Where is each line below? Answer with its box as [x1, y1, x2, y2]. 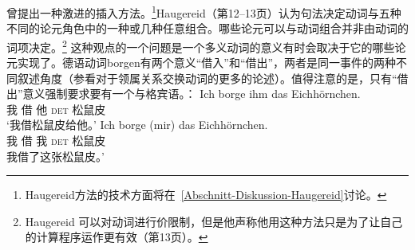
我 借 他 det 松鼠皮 [6, 100, 106, 117]
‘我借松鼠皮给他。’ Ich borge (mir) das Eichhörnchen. [6, 116, 268, 133]
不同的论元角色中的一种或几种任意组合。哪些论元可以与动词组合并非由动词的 [6, 20, 409, 37]
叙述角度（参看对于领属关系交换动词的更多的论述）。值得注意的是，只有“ [17, 69, 397, 86]
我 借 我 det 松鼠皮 [6, 132, 106, 149]
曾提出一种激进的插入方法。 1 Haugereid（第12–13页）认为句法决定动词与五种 [6, 2, 401, 21]
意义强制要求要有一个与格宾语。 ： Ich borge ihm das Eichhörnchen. [22, 85, 361, 102]
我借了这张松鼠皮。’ [6, 147, 105, 164]
